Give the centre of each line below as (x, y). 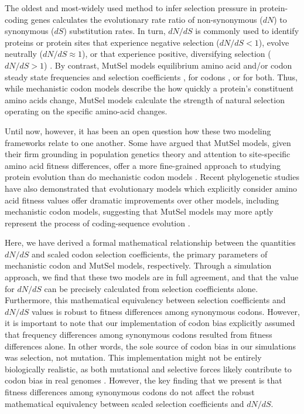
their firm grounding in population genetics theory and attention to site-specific (148, 154)
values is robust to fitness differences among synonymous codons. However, (166, 311)
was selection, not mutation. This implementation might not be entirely (133, 357)
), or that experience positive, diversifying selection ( (177, 54)
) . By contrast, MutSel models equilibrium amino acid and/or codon (168, 65)
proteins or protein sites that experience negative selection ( (112, 42)
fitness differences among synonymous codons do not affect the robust (130, 392)
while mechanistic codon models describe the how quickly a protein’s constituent (149, 88)
